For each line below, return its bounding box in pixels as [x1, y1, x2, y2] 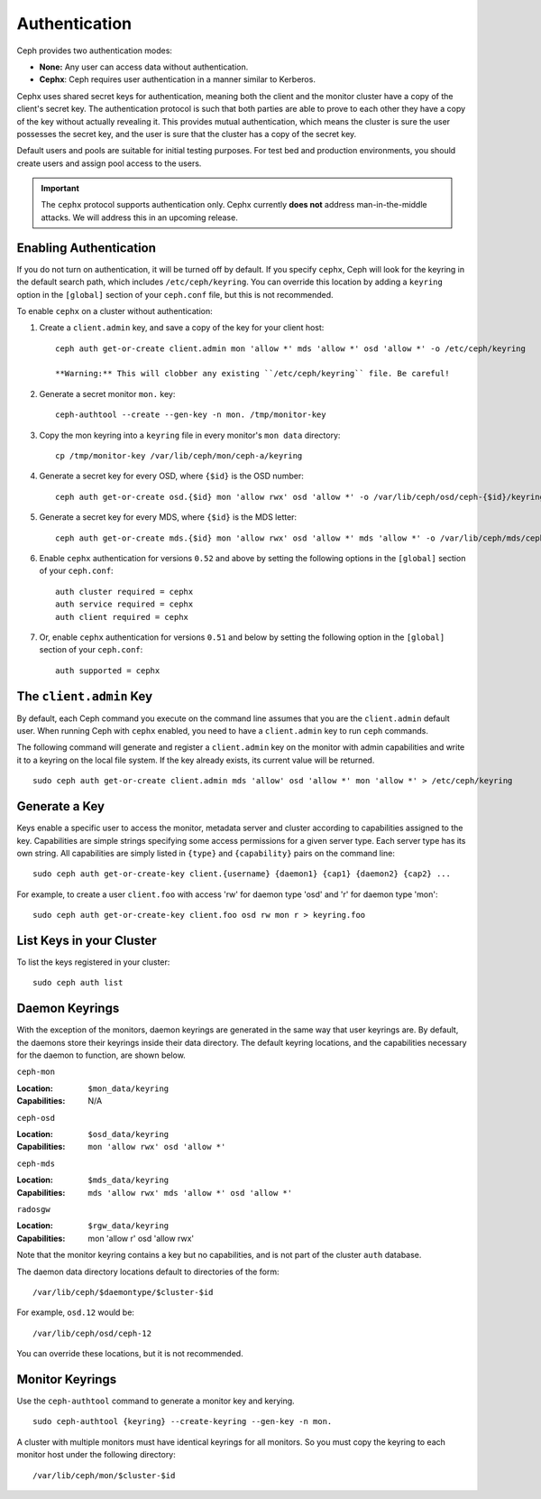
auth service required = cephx [55, 599, 194, 609]
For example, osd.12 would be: [16, 1307, 135, 1318]
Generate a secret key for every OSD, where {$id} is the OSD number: [39, 470, 304, 482]
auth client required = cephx [55, 612, 189, 622]
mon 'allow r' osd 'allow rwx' [87, 1233, 195, 1244]
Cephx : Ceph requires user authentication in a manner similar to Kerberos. [39, 74, 316, 85]
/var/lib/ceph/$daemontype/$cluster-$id [32, 1287, 214, 1297]
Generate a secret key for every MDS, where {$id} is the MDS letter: [39, 512, 298, 523]
